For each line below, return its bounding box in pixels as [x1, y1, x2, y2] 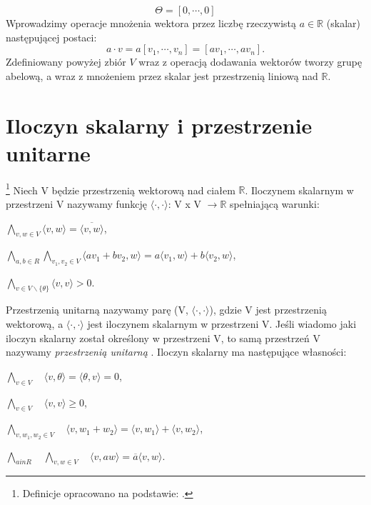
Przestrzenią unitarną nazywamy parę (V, [6, 302, 188, 317]
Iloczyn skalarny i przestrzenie [6, 110, 312, 139]
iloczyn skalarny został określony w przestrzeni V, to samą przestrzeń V [6, 330, 320, 345]
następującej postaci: [6, 29, 97, 44]
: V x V [168, 196, 201, 211]
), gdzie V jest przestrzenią [209, 302, 327, 317]
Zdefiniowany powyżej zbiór [6, 54, 126, 69]
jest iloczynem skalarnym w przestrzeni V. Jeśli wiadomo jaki [87, 316, 357, 331]
